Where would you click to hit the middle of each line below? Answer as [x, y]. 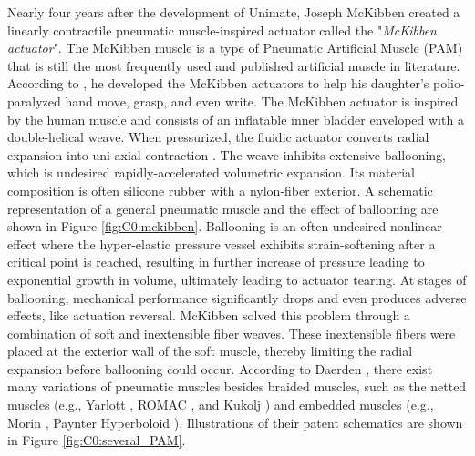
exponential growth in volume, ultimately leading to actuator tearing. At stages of [237, 279]
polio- [449, 83]
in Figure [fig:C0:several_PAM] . [97, 440]
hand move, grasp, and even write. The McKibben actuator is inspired [262, 101]
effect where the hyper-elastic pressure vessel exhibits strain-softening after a [222, 243]
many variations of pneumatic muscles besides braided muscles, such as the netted [237, 386]
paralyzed [34, 101]
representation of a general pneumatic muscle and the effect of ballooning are [223, 208]
